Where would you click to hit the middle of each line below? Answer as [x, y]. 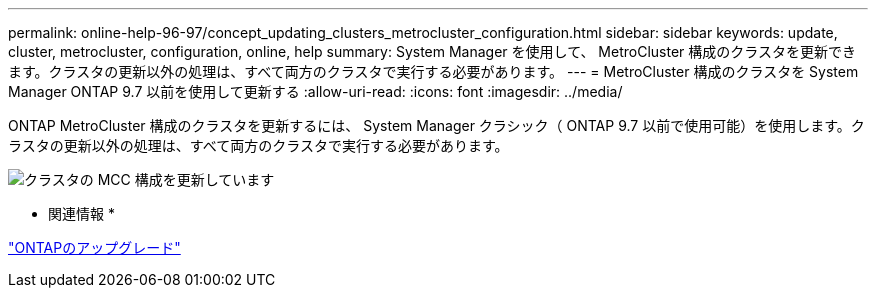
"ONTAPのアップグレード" [94, 247]
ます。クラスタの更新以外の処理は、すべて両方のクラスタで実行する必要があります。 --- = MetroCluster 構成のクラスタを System [433, 71]
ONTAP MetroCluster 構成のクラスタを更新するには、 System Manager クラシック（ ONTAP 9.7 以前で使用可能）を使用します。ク [436, 125]
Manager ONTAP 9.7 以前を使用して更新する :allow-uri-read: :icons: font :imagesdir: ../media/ [315, 91]
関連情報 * [81, 213]
